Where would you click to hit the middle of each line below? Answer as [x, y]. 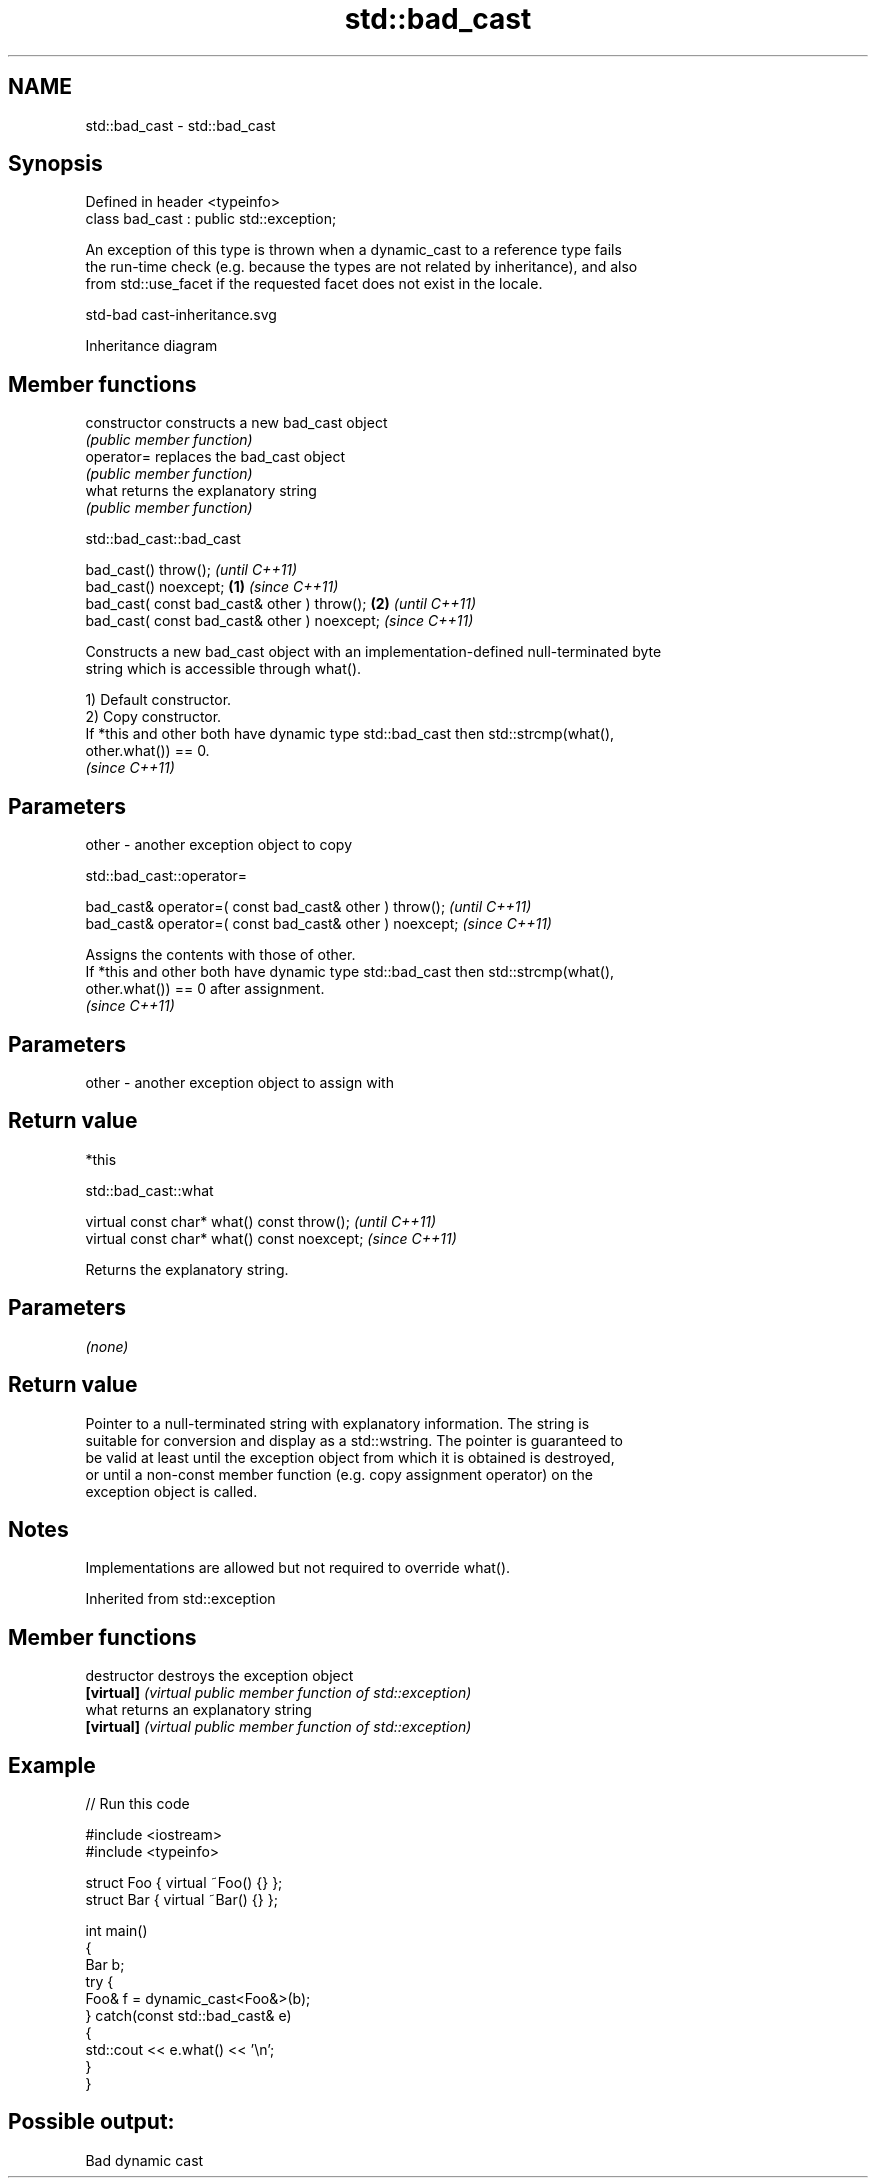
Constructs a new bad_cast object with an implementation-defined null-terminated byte [373, 652]
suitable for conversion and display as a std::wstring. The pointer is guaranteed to [354, 1440]
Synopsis [55, 164]
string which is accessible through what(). [223, 669]
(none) [107, 1346]
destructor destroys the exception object [219, 1676]
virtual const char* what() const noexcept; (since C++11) [271, 1238]
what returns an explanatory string [198, 1710]
